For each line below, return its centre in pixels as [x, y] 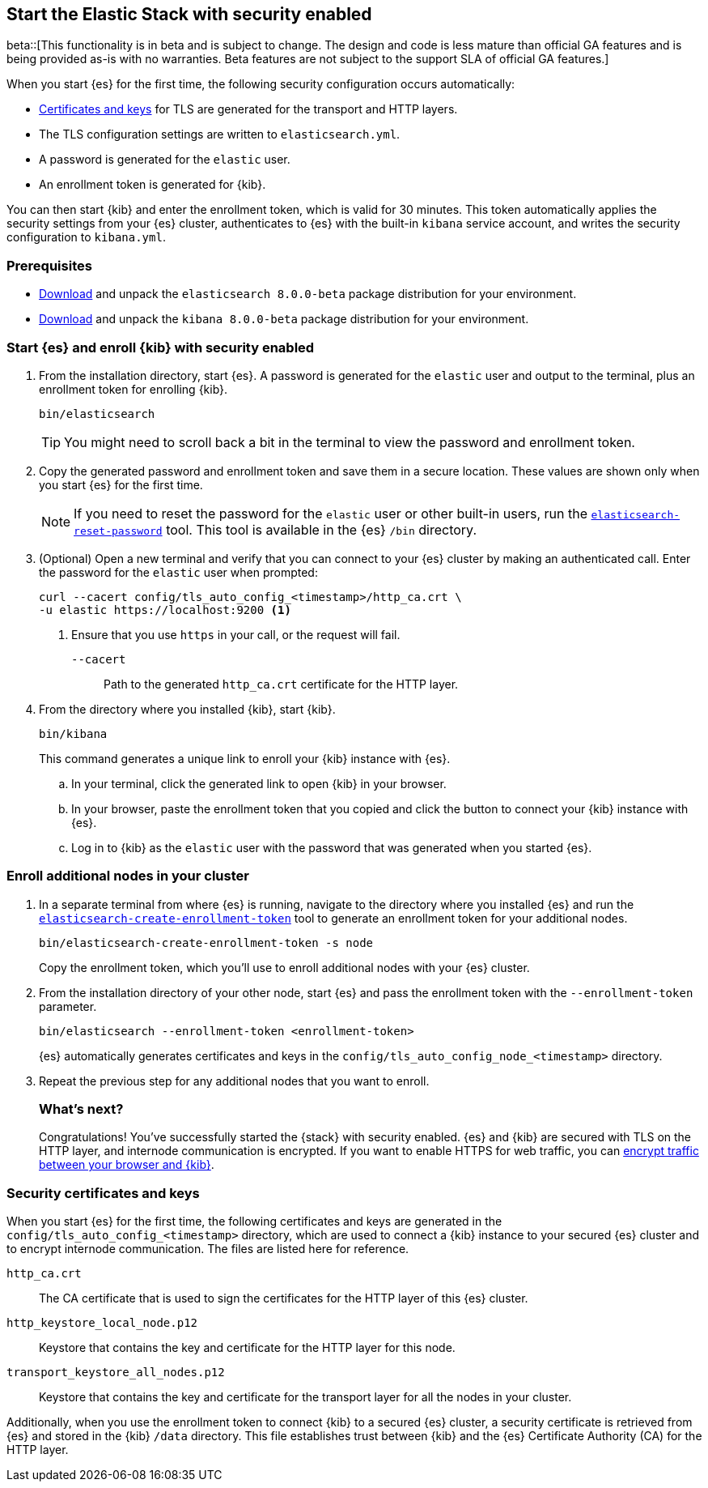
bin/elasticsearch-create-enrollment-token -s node [206, 942]
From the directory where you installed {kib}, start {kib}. [187, 709]
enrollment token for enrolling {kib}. [134, 389]
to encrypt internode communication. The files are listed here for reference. [208, 1249]
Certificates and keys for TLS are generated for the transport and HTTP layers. [248, 109]
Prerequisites [49, 265]
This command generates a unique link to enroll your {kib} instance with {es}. [245, 758]
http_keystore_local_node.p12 [102, 1323]
